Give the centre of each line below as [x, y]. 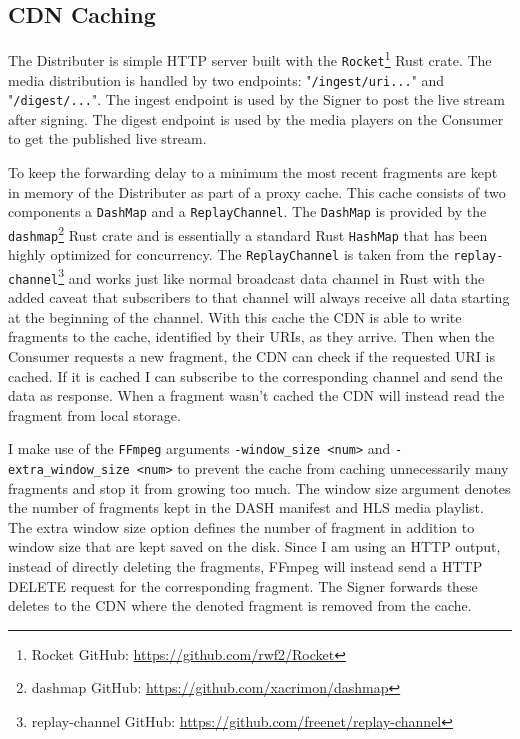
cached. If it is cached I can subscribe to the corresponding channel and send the [255, 375]
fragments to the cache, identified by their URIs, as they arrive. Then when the [251, 336]
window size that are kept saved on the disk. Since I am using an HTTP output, [254, 546]
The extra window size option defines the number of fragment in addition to [241, 526]
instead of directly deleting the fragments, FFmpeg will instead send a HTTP [245, 565]
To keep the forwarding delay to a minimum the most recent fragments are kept [253, 172]
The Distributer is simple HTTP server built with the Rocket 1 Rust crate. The [250, 58]
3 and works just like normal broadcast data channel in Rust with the [271, 276]
